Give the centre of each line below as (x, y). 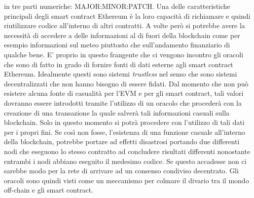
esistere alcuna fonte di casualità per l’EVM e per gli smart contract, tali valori (124, 93)
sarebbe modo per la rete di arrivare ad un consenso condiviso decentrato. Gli (121, 171)
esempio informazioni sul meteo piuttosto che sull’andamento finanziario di (117, 45)
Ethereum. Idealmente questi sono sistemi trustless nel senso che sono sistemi (121, 74)
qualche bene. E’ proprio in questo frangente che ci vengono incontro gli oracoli (124, 54)
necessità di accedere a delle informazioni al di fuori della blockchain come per (122, 35)
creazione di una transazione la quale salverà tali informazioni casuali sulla (117, 112)
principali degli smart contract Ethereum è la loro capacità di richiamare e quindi (127, 16)
